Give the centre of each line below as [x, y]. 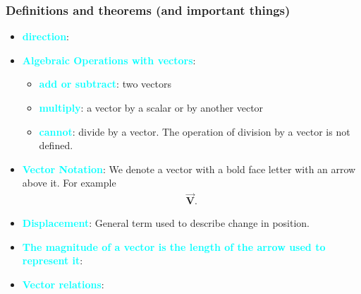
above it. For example [69, 183]
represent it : [53, 260]
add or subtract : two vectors [105, 84]
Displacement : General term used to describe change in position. [166, 223]
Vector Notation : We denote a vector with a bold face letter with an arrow [189, 169]
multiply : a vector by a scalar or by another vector [151, 107]
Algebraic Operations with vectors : [109, 60]
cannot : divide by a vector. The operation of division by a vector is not [195, 131]
